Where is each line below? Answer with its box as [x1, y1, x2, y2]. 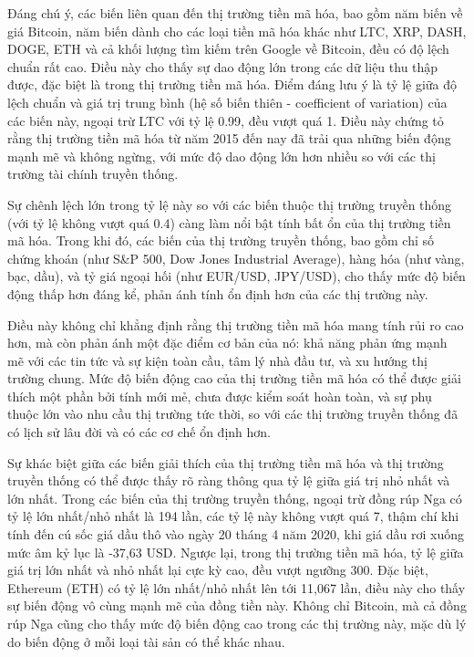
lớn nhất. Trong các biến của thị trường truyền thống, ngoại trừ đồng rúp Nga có [7, 488, 462, 507]
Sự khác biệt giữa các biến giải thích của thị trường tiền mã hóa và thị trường [7, 453, 444, 472]
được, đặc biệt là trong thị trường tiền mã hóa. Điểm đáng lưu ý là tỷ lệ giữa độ [7, 75, 458, 94]
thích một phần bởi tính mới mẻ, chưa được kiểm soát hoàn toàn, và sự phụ [7, 386, 432, 405]
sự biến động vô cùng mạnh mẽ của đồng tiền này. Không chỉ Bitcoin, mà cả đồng [7, 596, 467, 615]
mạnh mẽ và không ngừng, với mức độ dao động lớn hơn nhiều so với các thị [7, 146, 436, 165]
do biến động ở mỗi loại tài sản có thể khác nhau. [7, 631, 285, 651]
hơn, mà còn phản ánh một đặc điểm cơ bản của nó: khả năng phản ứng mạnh [7, 333, 448, 352]
